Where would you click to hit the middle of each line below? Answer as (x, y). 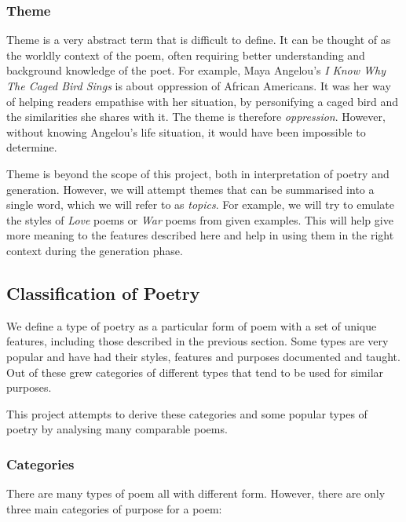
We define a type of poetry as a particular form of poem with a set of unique (192, 325)
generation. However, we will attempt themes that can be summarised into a (190, 189)
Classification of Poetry (103, 292)
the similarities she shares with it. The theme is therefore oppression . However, (196, 117)
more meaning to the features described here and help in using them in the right (200, 235)
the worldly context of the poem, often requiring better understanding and (186, 55)
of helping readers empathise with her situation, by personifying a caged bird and (203, 101)
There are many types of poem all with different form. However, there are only (196, 493)
